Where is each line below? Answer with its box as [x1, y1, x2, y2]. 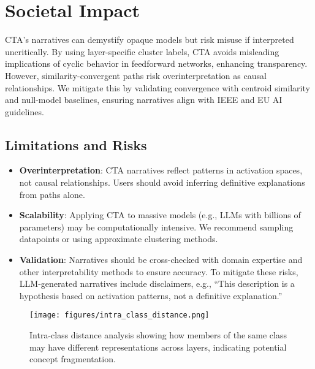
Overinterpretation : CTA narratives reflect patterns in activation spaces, [19, 164, 303, 177]
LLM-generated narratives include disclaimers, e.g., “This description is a [19, 277, 295, 290]
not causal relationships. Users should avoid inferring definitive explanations [19, 176, 305, 189]
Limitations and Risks [5, 135, 147, 154]
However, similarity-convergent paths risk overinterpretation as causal [5, 69, 267, 82]
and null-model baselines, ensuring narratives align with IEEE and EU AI [5, 93, 283, 106]
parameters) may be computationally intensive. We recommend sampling [19, 220, 294, 233]
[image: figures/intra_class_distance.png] [29, 311, 210, 320]
